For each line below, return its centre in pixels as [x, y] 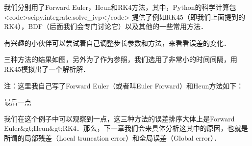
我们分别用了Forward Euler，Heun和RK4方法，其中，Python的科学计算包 [120, 7]
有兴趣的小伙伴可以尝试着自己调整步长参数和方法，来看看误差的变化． [117, 43]
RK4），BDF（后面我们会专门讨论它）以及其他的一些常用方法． [106, 26]
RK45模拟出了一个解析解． [47, 69]
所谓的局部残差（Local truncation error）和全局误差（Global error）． [112, 137]
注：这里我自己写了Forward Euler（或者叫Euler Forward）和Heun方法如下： [124, 85]
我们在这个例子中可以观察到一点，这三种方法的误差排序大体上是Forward [119, 118]
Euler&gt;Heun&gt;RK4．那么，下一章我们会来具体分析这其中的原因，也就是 [126, 128]
